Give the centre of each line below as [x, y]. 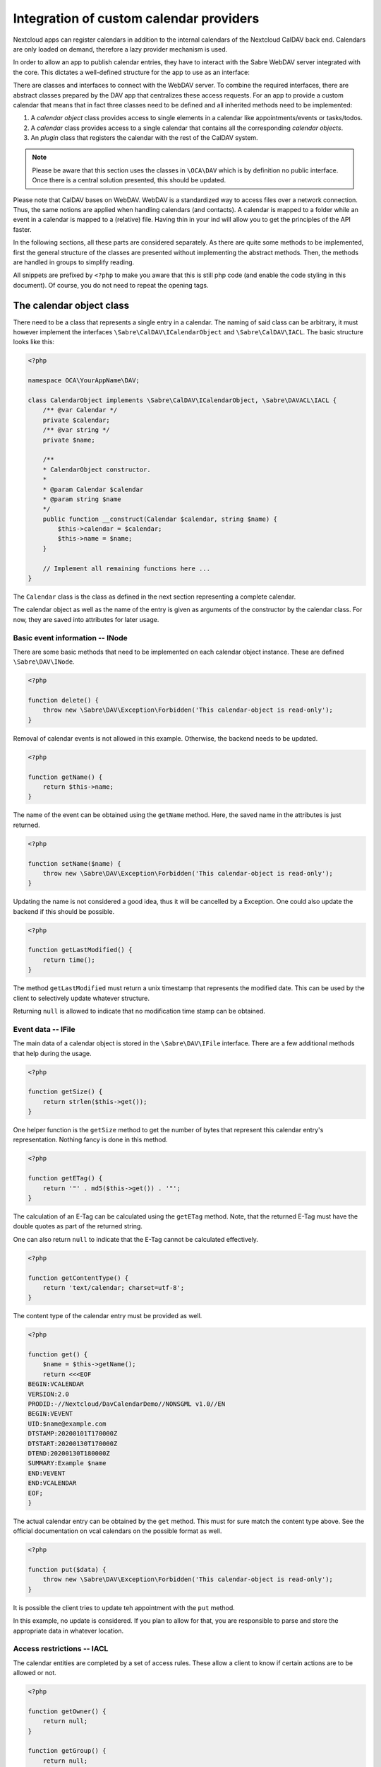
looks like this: [34, 342]
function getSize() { [65, 1092]
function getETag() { [65, 1178]
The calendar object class [71, 305]
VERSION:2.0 [49, 1394]
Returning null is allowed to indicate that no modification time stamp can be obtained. [139, 1011]
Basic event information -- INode [71, 638]
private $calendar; [77, 420]
